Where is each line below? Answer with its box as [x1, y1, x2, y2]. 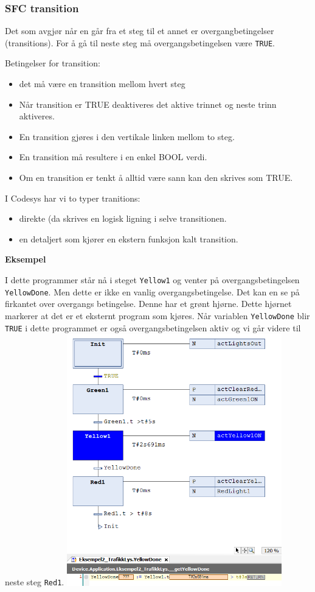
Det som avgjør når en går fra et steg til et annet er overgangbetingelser [5, 24, 274, 37]
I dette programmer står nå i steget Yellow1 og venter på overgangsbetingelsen [5, 273, 300, 286]
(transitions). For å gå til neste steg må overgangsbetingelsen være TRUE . [5, 36, 275, 49]
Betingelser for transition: [5, 57, 100, 69]
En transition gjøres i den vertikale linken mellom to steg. [19, 130, 235, 143]
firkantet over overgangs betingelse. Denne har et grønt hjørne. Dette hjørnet [5, 297, 292, 310]
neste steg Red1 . [5, 576, 64, 588]
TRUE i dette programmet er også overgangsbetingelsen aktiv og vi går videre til [5, 321, 301, 334]
